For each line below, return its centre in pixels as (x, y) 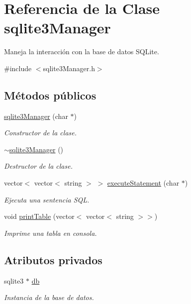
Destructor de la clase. (38, 166)
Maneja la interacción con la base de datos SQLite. (82, 51)
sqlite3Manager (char (36, 116)
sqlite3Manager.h (69, 68)
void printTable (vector (39, 216)
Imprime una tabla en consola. (50, 233)
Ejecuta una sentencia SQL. (47, 199)
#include (18, 68)
